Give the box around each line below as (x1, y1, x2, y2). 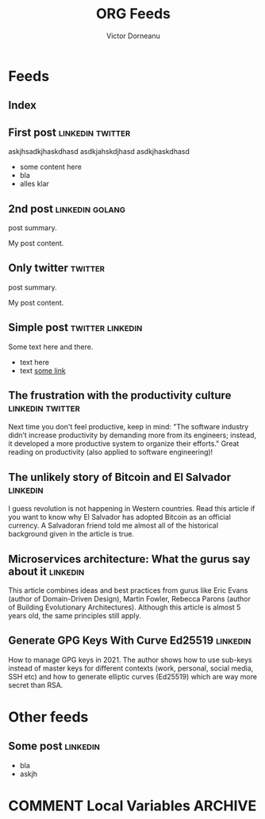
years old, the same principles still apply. (8, 611, 141, 621)
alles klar (19, 179, 50, 189)
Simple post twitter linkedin (8, 321, 143, 334)
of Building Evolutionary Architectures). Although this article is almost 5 (8, 602, 241, 612)
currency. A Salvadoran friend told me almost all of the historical (8, 521, 219, 530)
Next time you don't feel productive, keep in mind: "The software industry (8, 422, 249, 432)
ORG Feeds (96, 5, 171, 23)
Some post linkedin (8, 740, 101, 753)
